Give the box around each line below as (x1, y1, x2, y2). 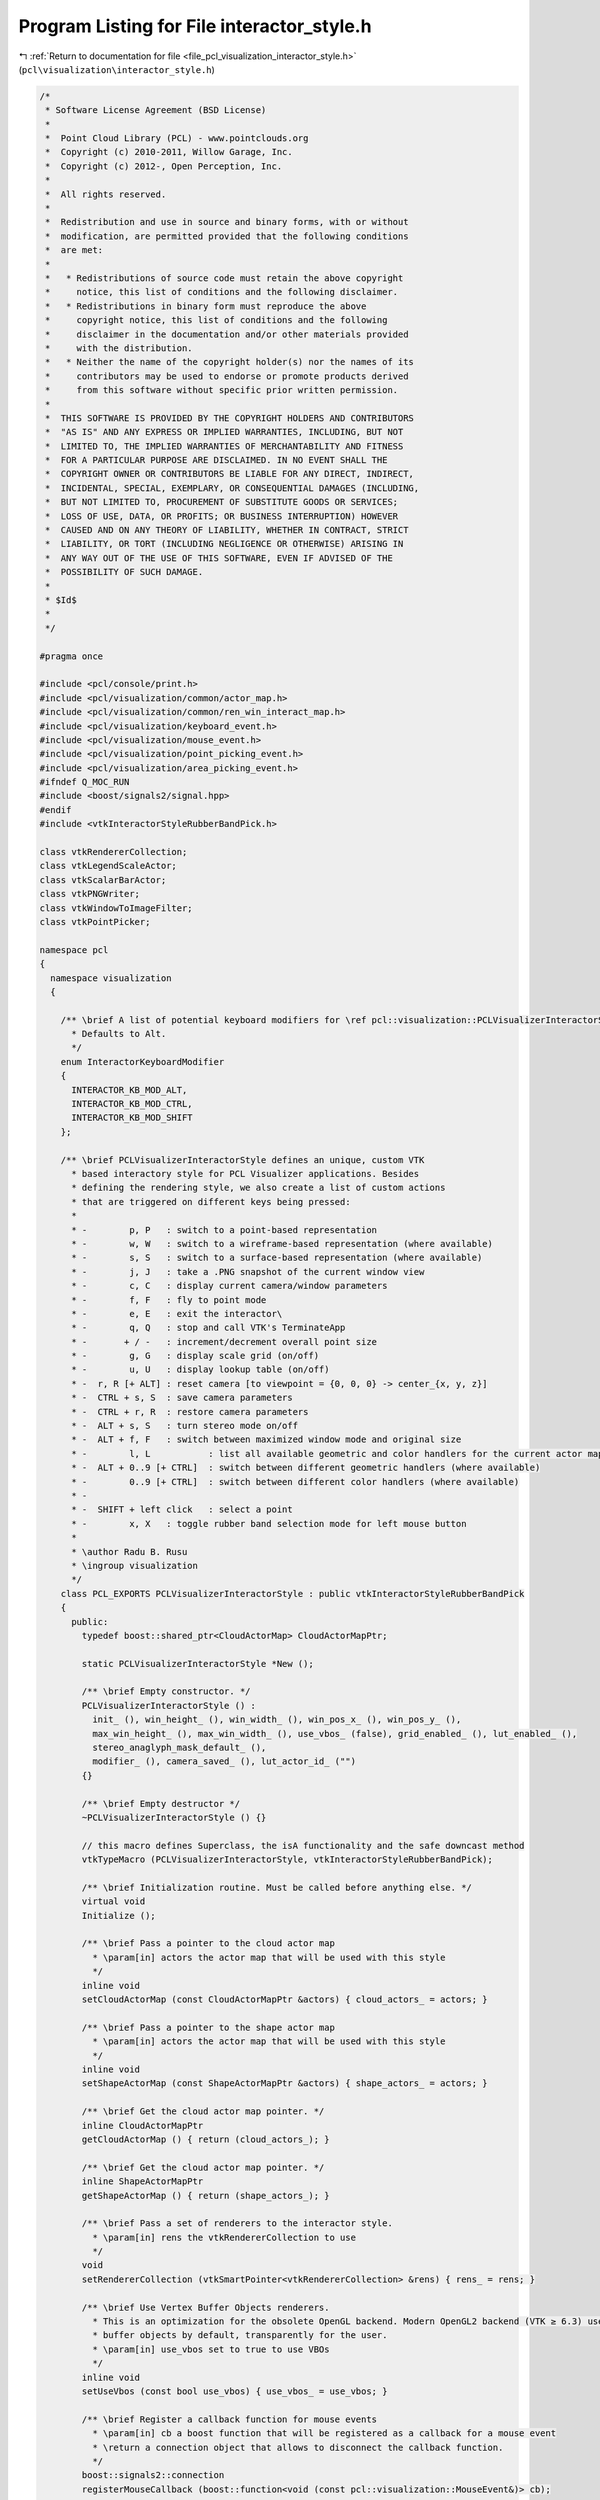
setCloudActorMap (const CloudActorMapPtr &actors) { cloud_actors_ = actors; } (81, 1994, 489, 2005)
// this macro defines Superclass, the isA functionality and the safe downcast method (81, 1840, 525, 1851)
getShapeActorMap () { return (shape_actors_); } (81, 2190, 330, 2201)
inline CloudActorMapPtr (81, 2120, 204, 2131)
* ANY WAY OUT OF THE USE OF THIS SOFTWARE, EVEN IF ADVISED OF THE (45, 552, 394, 564)
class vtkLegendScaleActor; (39, 860, 177, 872)
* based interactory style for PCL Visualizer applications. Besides (71, 1168, 420, 1179)
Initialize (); (81, 1910, 157, 1921)
